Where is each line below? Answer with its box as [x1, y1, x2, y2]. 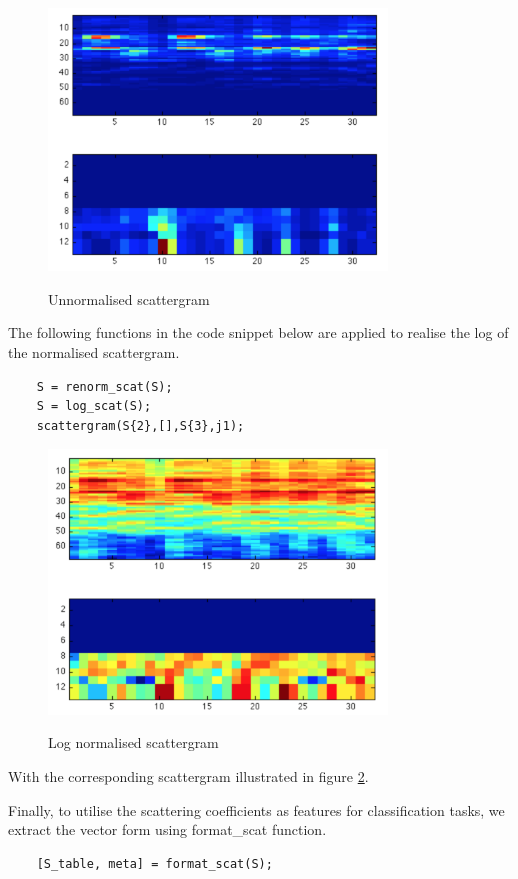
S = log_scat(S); [36, 399, 152, 414]
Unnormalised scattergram [48, 288, 210, 309]
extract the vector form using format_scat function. [8, 819, 327, 840]
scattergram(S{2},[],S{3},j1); [36, 418, 245, 433]
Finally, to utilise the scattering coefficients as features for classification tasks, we [8, 799, 505, 820]
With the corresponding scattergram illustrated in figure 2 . [8, 766, 369, 786]
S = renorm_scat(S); [36, 379, 173, 394]
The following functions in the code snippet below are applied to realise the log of [8, 322, 509, 343]
